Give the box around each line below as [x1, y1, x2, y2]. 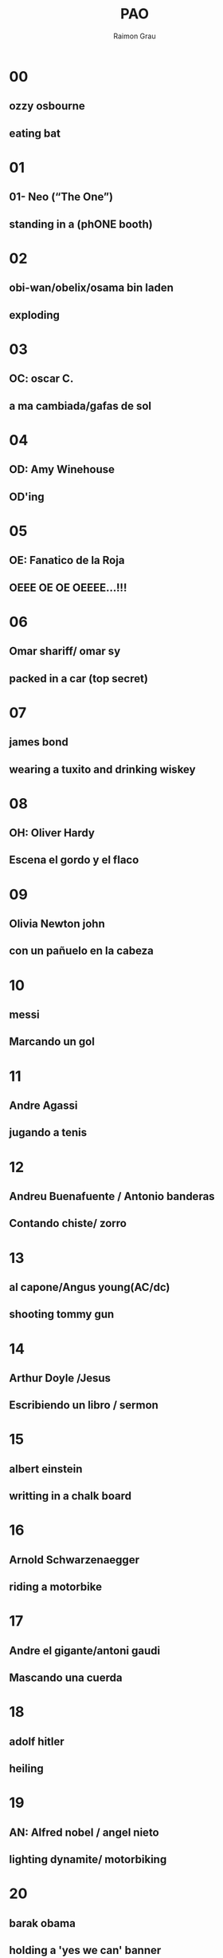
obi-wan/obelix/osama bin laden [9, 281, 174, 295]
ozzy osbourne [9, 99, 86, 113]
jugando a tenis [9, 1126, 88, 1139]
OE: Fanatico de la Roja [9, 554, 125, 567]
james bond [9, 736, 68, 749]
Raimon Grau [113, 31, 156, 41]
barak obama [9, 1916, 76, 1930]
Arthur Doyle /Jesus [9, 1371, 111, 1384]
